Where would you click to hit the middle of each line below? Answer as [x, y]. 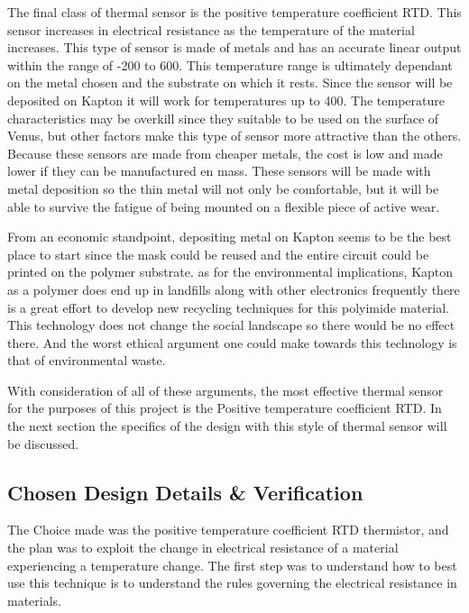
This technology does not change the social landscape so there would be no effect [231, 325]
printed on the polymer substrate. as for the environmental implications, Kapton [230, 272]
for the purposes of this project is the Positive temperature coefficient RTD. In [225, 408]
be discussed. [43, 443]
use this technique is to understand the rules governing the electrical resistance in [232, 583]
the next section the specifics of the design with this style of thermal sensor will [227, 426]
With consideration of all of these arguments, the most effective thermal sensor [225, 390]
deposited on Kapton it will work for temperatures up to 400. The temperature [226, 100]
